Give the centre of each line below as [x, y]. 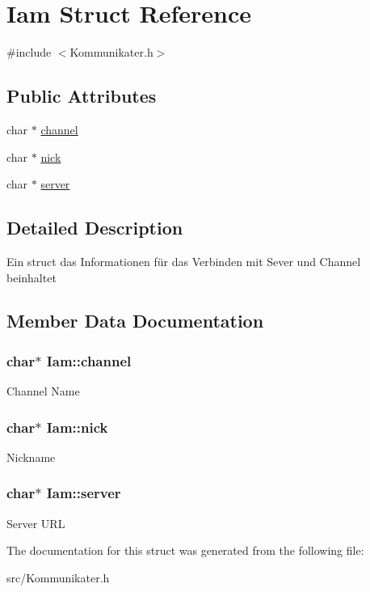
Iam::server [84, 493]
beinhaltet [32, 277]
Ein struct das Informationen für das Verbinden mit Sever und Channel [184, 261]
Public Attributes [82, 96]
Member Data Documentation [135, 321]
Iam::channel [89, 360]
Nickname [31, 457]
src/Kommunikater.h [58, 577]
